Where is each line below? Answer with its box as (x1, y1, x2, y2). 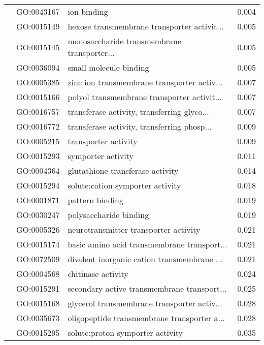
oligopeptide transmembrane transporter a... (68, 312, 225, 324)
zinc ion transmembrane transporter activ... (68, 76, 223, 88)
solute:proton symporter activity (68, 327, 183, 338)
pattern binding (68, 194, 123, 206)
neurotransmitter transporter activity (68, 224, 201, 235)
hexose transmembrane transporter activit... (68, 20, 224, 32)
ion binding (68, 6, 108, 17)
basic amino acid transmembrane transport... (68, 238, 227, 250)
